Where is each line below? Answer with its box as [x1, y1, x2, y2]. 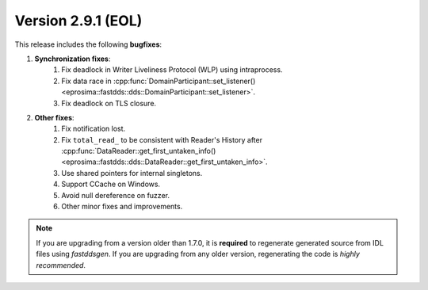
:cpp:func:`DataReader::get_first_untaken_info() [61, 147, 216, 156]
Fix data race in [61, 76, 113, 86]
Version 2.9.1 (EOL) [14, 12, 143, 29]
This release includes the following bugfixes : [14, 40, 162, 49]
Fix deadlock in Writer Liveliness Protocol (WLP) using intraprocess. [61, 65, 283, 74]
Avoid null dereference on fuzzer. [61, 190, 170, 200]
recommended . [36, 260, 86, 269]
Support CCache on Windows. [61, 179, 161, 189]
